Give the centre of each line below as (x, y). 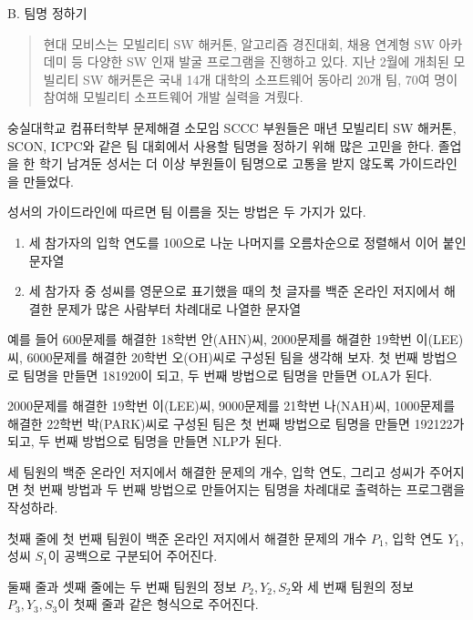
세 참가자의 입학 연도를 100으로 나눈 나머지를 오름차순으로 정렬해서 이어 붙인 (247, 242)
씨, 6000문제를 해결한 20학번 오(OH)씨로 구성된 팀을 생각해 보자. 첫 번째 (213, 356)
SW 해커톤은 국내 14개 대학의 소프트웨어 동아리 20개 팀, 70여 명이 (271, 79)
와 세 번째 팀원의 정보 (353, 586)
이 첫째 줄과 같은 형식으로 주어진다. (158, 604)
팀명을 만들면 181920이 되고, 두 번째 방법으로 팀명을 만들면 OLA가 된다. (228, 375)
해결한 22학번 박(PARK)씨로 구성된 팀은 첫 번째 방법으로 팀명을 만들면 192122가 (236, 423)
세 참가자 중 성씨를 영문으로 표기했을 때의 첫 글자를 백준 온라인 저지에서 (234, 291)
